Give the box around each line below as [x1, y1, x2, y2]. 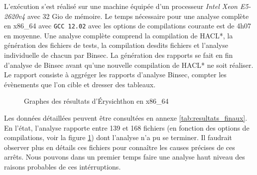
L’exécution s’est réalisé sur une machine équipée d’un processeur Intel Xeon [4, 1, 238, 11]
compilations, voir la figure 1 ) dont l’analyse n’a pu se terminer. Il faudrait [4, 132, 232, 143]
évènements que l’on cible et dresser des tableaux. [4, 79, 156, 89]
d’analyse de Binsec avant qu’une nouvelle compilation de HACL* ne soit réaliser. [4, 59, 254, 70]
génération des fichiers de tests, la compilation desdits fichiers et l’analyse [4, 40, 228, 50]
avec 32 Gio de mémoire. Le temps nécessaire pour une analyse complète [27, 10, 249, 21]
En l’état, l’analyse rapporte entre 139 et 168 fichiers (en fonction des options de [4, 122, 250, 133]
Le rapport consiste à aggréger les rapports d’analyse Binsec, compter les [4, 69, 227, 80]
